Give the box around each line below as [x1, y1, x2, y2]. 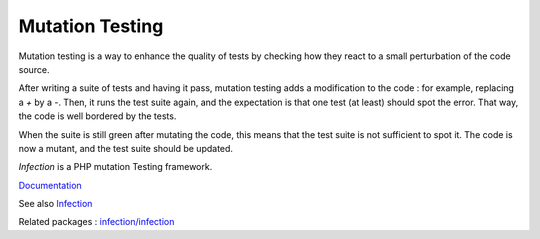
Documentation [18, 179, 82, 191]
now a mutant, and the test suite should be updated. [18, 142, 234, 154]
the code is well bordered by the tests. [18, 110, 177, 122]
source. [18, 63, 50, 75]
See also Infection [18, 198, 93, 210]
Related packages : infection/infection [18, 216, 175, 228]
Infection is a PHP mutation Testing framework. [18, 161, 213, 173]
